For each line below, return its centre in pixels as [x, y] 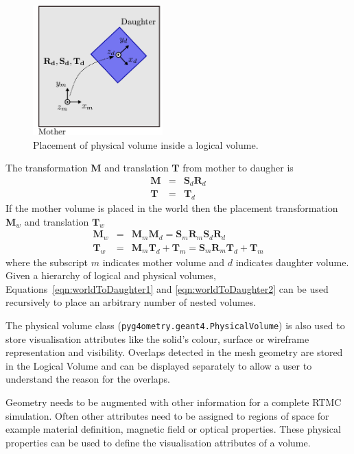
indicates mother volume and [164, 262]
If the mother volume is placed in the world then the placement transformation [172, 208]
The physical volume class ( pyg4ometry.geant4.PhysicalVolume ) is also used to [175, 325]
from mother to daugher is [238, 168]
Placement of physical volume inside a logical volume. [146, 144]
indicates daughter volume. [292, 262]
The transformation [47, 168]
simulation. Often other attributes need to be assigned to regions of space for [167, 415]
